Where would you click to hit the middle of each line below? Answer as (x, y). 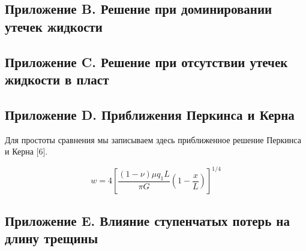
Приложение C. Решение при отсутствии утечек (146, 61)
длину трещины (52, 238)
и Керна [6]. (26, 151)
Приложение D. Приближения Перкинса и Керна (150, 114)
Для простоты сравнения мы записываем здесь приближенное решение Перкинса (153, 139)
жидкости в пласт (57, 79)
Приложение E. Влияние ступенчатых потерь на (147, 220)
